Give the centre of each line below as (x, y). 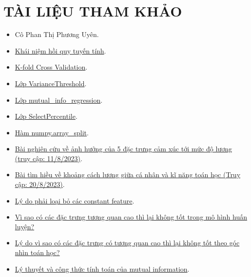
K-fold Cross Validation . (51, 67)
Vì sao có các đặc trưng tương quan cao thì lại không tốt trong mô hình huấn (131, 217)
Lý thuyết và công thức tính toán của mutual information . (102, 268)
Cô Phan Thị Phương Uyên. (57, 34)
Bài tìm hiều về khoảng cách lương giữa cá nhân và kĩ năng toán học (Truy (128, 175)
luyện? (25, 226)
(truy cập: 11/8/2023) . (48, 158)
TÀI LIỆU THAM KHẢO (93, 11)
